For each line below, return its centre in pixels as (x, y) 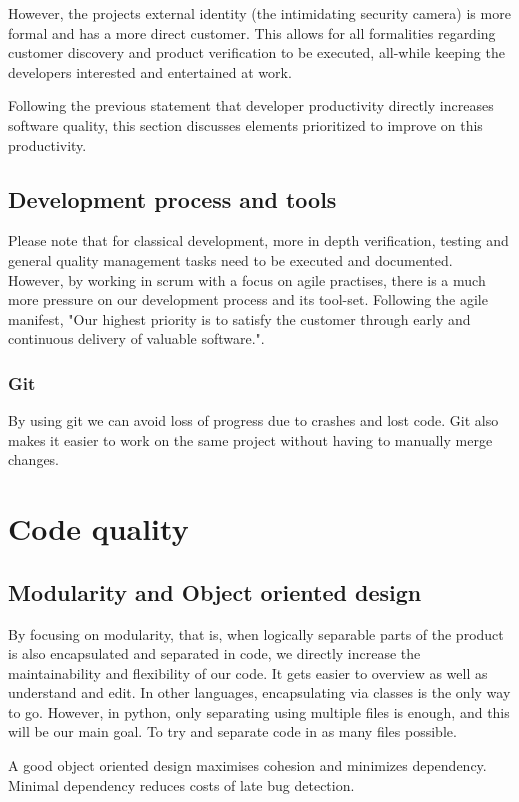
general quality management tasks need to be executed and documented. (230, 259)
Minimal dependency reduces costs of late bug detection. (181, 784)
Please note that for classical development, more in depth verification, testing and (258, 240)
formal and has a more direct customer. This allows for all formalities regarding (252, 32)
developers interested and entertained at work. (150, 71)
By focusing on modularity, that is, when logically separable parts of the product (256, 633)
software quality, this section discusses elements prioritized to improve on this (245, 124)
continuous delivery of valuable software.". (136, 338)
